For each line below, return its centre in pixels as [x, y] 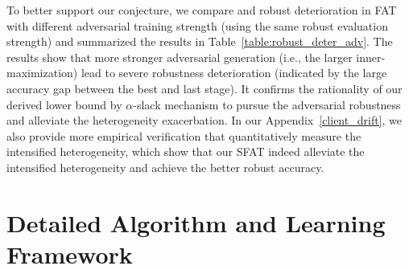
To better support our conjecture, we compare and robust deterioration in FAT [202, 10]
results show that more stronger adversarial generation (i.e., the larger [180, 57]
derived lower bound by [64, 104]
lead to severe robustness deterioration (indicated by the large [234, 73]
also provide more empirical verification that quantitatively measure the [184, 135]
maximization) [42, 73]
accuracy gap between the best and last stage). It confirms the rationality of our [204, 88]
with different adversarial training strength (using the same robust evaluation [197, 25]
